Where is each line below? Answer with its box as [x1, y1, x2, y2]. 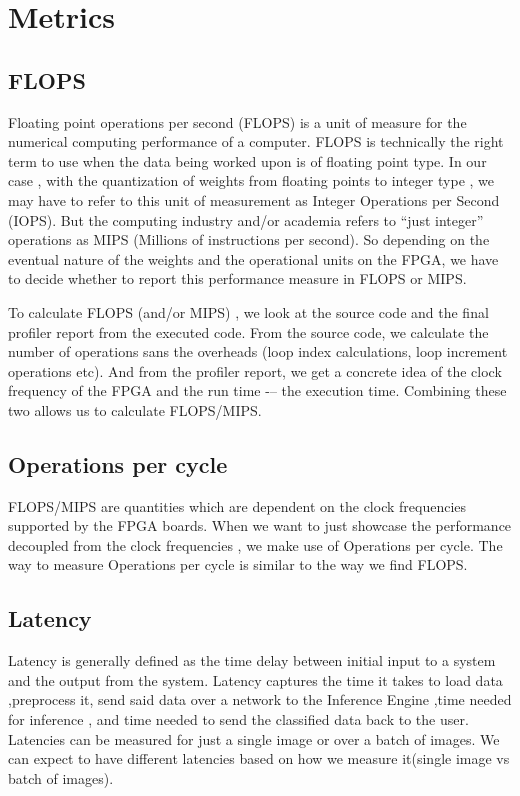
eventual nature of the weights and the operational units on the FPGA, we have [8, 248, 499, 269]
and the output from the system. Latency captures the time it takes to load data [8, 669, 503, 690]
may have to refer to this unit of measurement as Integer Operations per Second [8, 189, 500, 210]
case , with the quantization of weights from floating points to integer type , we [8, 170, 495, 191]
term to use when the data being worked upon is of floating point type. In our [8, 150, 487, 171]
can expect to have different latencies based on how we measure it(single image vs [8, 748, 510, 769]
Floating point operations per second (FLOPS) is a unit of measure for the [8, 111, 467, 132]
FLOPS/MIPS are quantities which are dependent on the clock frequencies [8, 495, 467, 516]
